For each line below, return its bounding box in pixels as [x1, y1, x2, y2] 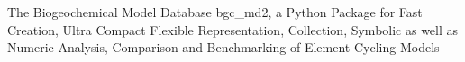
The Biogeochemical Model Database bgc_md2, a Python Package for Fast [7, 3, 423, 21]
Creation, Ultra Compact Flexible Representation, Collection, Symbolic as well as [7, 20, 459, 39]
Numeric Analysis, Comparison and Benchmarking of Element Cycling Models [7, 38, 440, 57]
